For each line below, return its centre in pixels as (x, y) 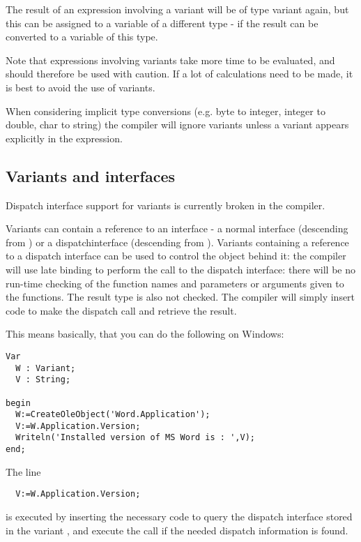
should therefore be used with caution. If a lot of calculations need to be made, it (179, 74)
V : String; (43, 380)
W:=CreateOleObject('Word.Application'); (113, 415)
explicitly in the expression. (64, 138)
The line (23, 471)
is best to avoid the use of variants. (80, 87)
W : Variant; (46, 368)
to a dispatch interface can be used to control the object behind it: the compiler (176, 256)
